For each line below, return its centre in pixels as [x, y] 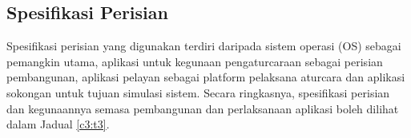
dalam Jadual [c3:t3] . [58, 124]
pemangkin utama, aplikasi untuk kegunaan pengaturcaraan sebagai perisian [195, 61]
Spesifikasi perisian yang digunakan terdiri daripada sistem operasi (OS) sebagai [204, 46]
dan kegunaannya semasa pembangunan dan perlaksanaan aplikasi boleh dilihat [203, 108]
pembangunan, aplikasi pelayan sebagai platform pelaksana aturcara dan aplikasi [206, 77]
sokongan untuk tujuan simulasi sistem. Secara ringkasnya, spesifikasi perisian [198, 92]
